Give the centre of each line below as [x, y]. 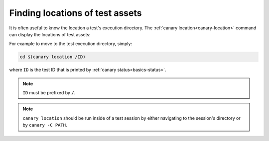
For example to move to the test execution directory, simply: [70, 44]
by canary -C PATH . [45, 125]
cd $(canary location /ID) [53, 57]
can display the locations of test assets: [50, 34]
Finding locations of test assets [75, 13]
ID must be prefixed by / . [49, 93]
